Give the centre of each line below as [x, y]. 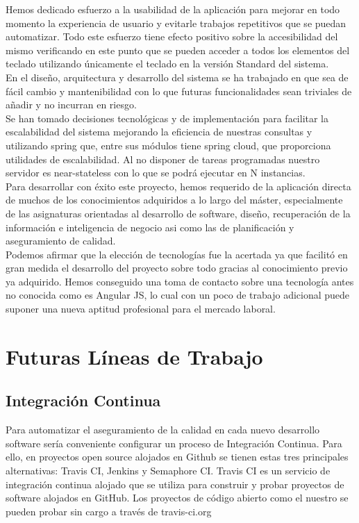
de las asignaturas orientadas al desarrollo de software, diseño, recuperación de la [178, 213]
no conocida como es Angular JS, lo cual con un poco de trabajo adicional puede [178, 295]
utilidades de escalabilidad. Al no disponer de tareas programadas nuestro [163, 159]
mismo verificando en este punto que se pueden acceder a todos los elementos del [178, 50]
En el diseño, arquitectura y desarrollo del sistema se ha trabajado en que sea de [177, 77]
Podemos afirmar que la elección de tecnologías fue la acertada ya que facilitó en [177, 254]
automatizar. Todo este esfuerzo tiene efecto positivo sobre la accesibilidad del [172, 36]
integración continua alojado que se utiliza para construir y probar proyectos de [175, 484]
